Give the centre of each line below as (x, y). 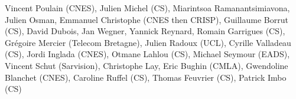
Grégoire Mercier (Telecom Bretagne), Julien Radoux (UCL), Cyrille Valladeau (148, 42)
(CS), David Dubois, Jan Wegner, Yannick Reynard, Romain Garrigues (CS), (145, 31)
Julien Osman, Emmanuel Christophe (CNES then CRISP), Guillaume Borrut (147, 19)
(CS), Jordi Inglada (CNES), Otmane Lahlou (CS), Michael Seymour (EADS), (147, 54)
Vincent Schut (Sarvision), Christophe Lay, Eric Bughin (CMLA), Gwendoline (147, 65)
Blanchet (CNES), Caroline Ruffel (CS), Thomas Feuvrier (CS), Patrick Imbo (146, 77)
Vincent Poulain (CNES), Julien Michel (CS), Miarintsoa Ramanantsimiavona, (147, 8)
